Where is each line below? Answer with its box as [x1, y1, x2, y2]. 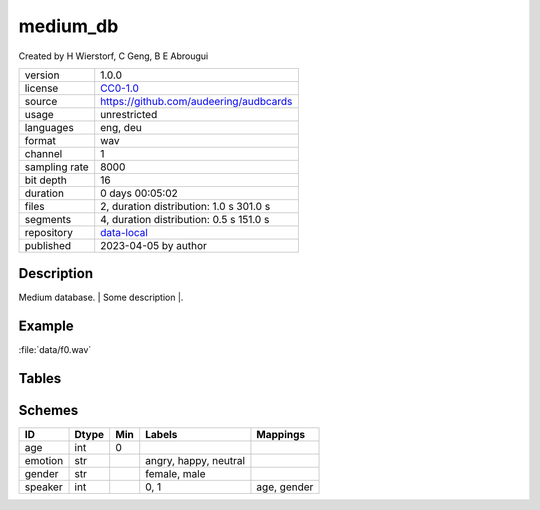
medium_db [18, 15, 119, 37]
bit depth [24, 173, 67, 187]
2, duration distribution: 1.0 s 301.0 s [100, 199, 271, 213]
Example [18, 318, 74, 335]
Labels [145, 428, 178, 442]
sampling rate [24, 160, 89, 174]
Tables [18, 370, 62, 387]
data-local [100, 225, 149, 239]
